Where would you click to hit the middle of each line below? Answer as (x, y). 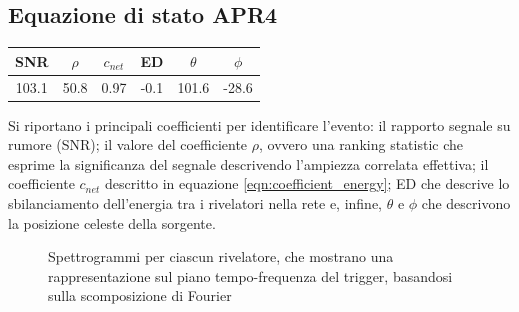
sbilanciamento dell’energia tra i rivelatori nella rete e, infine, (195, 203)
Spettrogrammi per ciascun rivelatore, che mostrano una (221, 256)
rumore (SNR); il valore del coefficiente (128, 144)
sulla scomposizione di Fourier (140, 295)
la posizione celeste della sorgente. (112, 222)
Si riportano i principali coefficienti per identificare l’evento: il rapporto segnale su (259, 124)
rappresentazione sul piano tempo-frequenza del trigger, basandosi (250, 275)
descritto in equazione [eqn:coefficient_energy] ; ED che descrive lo (307, 183)
